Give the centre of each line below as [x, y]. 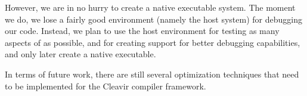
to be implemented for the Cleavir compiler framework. [106, 86]
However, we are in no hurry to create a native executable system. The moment [150, 7]
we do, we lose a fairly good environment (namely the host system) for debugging [153, 19]
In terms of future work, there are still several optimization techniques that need [152, 74]
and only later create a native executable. [80, 54]
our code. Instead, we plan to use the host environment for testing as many [142, 31]
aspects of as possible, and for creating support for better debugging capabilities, [153, 42]
